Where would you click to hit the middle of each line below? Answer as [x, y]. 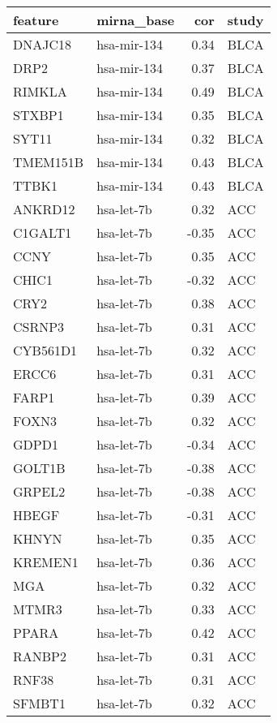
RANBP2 [40, 656]
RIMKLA [40, 91]
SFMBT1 [39, 703]
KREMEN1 [46, 562]
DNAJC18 [43, 44]
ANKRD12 [44, 209]
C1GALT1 [43, 232]
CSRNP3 [39, 327]
